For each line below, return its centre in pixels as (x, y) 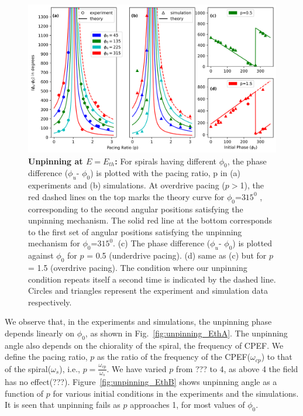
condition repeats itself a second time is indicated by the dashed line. (152, 279)
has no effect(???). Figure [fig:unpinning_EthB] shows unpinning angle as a (141, 381)
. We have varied (137, 368)
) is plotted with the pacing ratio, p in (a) (166, 173)
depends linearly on (40, 333)
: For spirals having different (166, 161)
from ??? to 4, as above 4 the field (237, 368)
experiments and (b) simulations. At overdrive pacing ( (127, 185)
